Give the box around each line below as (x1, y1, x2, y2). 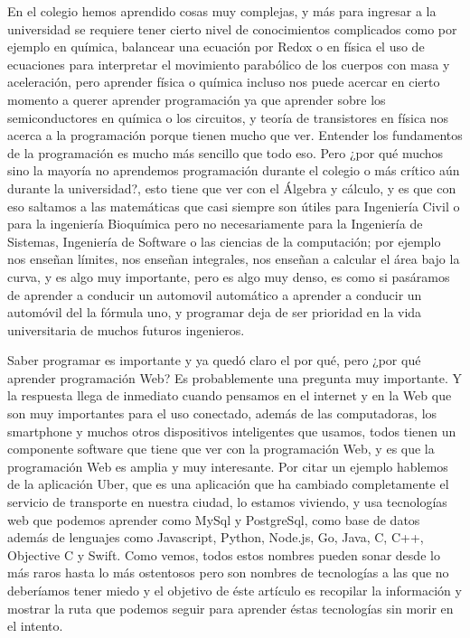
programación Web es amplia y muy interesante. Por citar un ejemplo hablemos (7, 456, 448, 475)
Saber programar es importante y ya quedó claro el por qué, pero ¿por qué (7, 351, 421, 370)
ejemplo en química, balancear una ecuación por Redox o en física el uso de (7, 37, 425, 56)
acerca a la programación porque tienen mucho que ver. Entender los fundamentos (7, 126, 463, 145)
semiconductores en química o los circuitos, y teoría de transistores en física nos (7, 108, 449, 127)
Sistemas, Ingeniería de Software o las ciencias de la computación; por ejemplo (7, 231, 441, 250)
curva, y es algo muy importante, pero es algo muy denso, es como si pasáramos (7, 267, 450, 286)
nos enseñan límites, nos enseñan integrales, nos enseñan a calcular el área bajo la (7, 249, 460, 268)
